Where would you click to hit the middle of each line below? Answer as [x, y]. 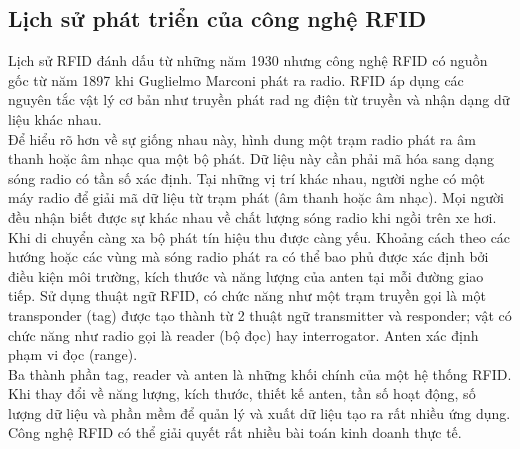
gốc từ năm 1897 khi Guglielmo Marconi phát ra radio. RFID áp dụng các [236, 79]
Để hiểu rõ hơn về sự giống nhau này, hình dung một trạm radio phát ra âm [242, 138]
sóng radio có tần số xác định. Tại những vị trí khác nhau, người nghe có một [247, 177]
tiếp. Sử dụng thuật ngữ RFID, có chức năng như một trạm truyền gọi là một [247, 295]
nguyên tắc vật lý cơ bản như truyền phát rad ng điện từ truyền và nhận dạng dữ [259, 99]
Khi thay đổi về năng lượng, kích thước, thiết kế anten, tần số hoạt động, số [242, 393]
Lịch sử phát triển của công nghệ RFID [217, 18]
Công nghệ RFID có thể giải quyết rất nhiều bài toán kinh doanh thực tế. [235, 432]
